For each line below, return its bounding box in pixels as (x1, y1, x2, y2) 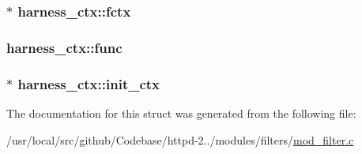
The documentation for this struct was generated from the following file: (6, 104, 356, 121)
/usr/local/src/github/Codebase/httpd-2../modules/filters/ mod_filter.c (6, 131, 354, 148)
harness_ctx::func (6, 37, 123, 57)
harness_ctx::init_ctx (17, 73, 160, 93)
